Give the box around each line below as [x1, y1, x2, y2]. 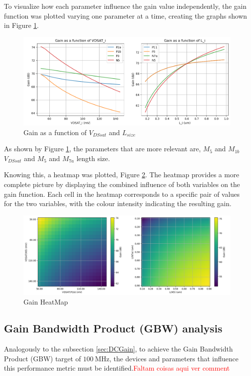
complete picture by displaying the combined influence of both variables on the [4, 179, 240, 189]
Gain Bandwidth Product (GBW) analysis [4, 321, 223, 336]
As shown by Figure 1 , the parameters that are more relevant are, [4, 143, 201, 154]
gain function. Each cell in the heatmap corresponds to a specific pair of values [4, 188, 240, 199]
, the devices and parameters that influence [109, 353, 239, 363]
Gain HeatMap [23, 297, 68, 307]
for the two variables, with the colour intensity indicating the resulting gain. [4, 198, 231, 209]
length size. [76, 153, 110, 163]
